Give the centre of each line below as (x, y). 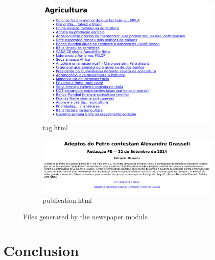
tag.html (55, 128)
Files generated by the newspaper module (85, 216)
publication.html (67, 200)
